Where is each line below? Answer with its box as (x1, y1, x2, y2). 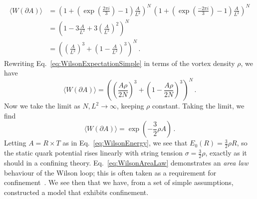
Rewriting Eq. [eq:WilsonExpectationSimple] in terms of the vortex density (4, 57, 235, 68)
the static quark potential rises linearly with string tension (4, 147, 183, 158)
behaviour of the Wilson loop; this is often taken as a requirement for (4, 167, 217, 177)
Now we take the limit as (4, 100, 80, 111)
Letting (4, 137, 26, 148)
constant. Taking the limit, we (152, 100, 245, 111)
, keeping (116, 100, 144, 111)
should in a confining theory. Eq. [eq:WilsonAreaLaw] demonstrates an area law (4, 157, 249, 168)
